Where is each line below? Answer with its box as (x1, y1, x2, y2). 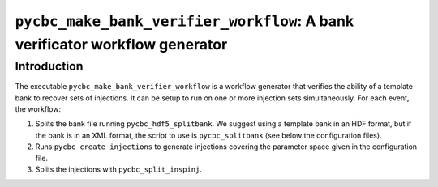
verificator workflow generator (15, 35, 228, 53)
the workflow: (15, 104, 61, 113)
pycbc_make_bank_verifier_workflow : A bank (15, 12, 354, 30)
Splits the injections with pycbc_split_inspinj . (35, 164, 203, 174)
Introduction (15, 59, 84, 74)
